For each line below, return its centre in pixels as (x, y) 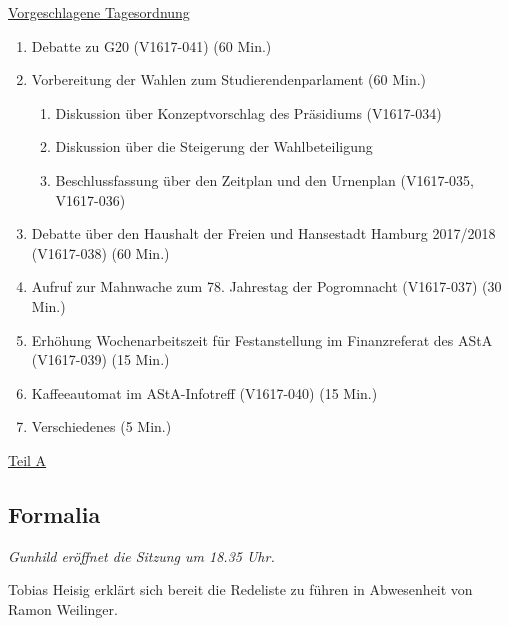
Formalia (54, 513)
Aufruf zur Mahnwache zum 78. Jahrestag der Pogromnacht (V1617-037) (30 (266, 286)
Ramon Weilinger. (63, 608)
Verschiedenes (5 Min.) (101, 426)
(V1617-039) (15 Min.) (100, 359)
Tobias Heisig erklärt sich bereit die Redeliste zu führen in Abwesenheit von (240, 589)
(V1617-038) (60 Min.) (100, 252)
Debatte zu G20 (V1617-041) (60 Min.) (151, 45)
